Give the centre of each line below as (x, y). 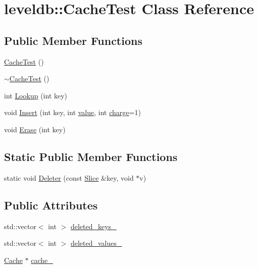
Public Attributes (51, 205)
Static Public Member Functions (91, 156)
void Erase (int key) (35, 129)
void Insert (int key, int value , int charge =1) (72, 112)
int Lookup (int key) (36, 95)
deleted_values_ (96, 243)
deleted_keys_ (93, 226)
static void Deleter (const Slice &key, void (69, 177)
